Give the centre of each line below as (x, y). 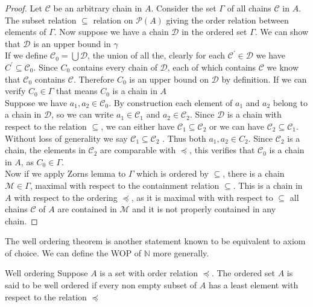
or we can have (237, 126)
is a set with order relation (149, 273)
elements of (26, 32)
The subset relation (41, 20)
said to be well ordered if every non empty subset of (101, 285)
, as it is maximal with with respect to (202, 197)
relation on (113, 20)
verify (15, 91)
